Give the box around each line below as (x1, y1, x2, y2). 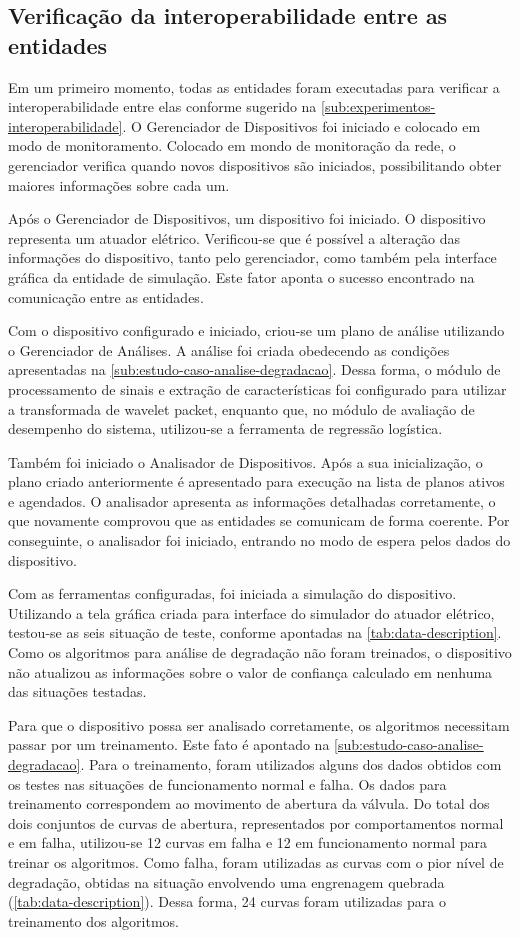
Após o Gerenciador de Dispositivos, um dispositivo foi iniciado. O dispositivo (8, 208, 486, 229)
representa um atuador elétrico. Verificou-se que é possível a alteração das (8, 227, 461, 248)
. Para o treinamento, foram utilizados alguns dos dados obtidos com (80, 754, 502, 774)
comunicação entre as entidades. (8, 286, 204, 307)
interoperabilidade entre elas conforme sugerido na (8, 96, 317, 117)
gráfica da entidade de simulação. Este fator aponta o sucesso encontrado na (8, 266, 475, 287)
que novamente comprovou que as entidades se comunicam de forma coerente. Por (8, 510, 510, 531)
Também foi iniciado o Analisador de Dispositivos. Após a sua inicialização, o (8, 451, 483, 472)
